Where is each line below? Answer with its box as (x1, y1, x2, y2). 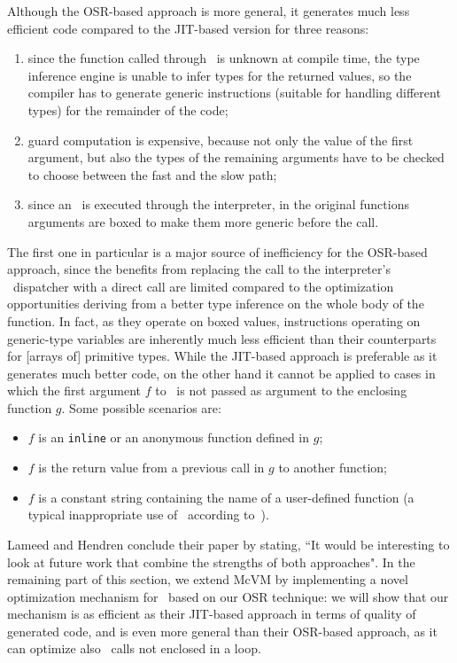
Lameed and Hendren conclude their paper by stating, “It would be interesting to (7, 534, 450, 553)
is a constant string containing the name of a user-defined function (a (38, 487, 414, 506)
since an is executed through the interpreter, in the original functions (27, 195, 409, 214)
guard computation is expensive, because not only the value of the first (27, 130, 414, 149)
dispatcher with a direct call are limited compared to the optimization (12, 277, 394, 295)
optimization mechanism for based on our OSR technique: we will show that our (7, 587, 449, 605)
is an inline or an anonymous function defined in (38, 428, 310, 447)
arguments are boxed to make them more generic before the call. (27, 212, 379, 230)
